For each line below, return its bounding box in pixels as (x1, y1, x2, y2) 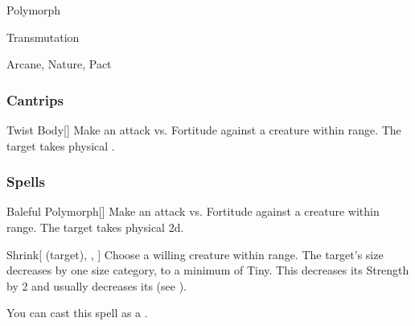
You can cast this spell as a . (6, 304, 148, 321)
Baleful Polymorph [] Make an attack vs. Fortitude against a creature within (6, 203, 380, 220)
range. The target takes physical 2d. (6, 219, 184, 235)
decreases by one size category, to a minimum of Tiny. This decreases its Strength (6, 262, 409, 279)
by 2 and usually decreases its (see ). (6, 277, 187, 294)
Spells (6, 171, 45, 192)
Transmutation (6, 28, 80, 45)
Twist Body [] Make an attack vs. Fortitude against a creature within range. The (6, 122, 401, 138)
